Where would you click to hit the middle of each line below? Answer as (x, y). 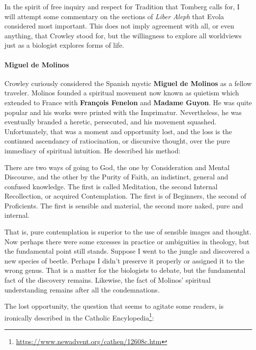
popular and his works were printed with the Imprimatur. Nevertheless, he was (123, 112)
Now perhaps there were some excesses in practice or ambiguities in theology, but (127, 241)
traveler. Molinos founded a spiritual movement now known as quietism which (122, 93)
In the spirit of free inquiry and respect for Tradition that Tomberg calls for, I (122, 6)
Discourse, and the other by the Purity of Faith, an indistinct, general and (116, 177)
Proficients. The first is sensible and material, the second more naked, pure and (124, 205)
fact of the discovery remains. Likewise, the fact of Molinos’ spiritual (108, 280)
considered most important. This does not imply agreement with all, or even (119, 26)
